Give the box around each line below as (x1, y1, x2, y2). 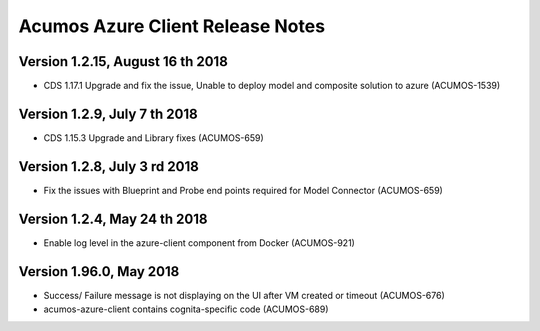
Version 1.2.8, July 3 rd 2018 (18, 158, 199, 175)
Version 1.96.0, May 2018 (18, 263, 180, 280)
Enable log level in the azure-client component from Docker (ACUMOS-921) (43, 236, 355, 249)
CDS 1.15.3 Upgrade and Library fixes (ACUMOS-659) (43, 131, 264, 144)
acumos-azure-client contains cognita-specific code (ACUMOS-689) (43, 303, 329, 315)
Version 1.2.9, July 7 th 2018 (18, 105, 199, 122)
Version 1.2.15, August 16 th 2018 (18, 53, 229, 70)
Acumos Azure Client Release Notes (18, 15, 325, 37)
